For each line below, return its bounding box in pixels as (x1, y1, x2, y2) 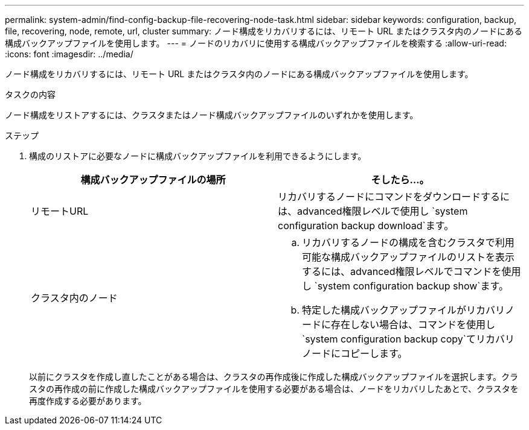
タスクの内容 (5, 89, 56, 100)
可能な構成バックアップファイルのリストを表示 (302, 251, 515, 263)
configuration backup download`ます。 (278, 220, 454, 232)
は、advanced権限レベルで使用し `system (278, 205, 468, 217)
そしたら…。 (371, 174, 429, 186)
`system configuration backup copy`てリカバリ (302, 333, 515, 345)
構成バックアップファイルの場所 (80, 174, 226, 186)
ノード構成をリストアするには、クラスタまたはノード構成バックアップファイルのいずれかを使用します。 (5, 110, 418, 120)
